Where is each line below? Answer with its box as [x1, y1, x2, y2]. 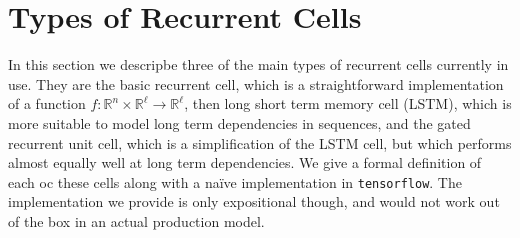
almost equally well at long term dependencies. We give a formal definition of [8, 152, 482, 173]
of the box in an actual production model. [8, 210, 265, 231]
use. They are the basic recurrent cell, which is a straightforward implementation [8, 73, 504, 94]
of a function [8, 93, 86, 114]
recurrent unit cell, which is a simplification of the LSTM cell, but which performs [8, 132, 512, 153]
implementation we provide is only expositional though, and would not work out [8, 191, 500, 212]
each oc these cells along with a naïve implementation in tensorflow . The [8, 171, 462, 192]
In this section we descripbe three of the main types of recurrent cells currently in [8, 54, 509, 75]
